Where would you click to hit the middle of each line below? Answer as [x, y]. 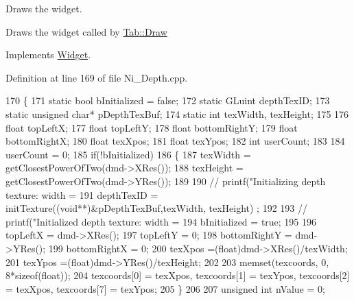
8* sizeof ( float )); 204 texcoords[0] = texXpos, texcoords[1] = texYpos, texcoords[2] [178, 275]
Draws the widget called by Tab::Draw [86, 31]
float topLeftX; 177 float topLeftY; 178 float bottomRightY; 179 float [152, 127]
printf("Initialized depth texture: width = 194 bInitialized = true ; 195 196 [161, 221]
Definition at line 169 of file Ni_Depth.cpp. [97, 77]
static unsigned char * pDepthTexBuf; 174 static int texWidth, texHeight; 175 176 [177, 113]
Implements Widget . [48, 55]
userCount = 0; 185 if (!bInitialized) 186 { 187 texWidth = [128, 154]
